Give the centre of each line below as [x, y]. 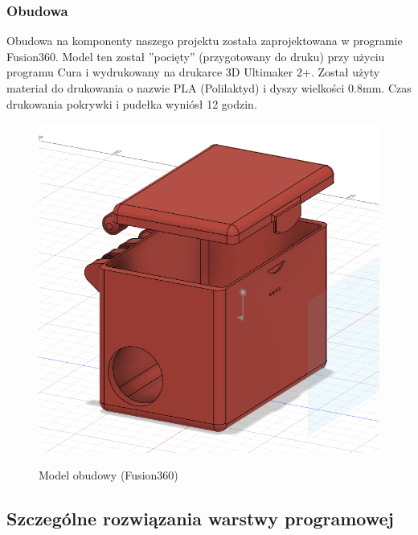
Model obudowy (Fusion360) [109, 475]
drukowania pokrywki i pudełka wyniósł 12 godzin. [132, 103]
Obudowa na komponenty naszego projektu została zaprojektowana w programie [205, 41]
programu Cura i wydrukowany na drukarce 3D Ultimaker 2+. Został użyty [193, 72]
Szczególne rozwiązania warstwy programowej [200, 519]
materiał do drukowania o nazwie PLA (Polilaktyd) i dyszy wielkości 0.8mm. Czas [209, 88]
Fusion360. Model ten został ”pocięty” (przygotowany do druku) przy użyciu [196, 56]
